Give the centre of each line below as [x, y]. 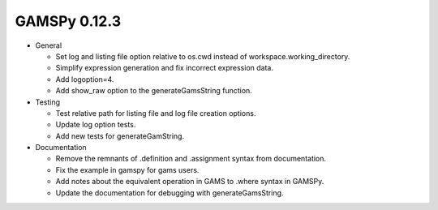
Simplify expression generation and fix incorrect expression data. [164, 68]
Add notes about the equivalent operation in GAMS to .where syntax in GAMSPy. [190, 182]
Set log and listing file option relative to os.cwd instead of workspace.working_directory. [203, 56]
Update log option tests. [96, 125]
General [49, 45]
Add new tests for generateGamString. [120, 136]
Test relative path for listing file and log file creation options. [156, 113]
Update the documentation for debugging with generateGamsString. [170, 193]
